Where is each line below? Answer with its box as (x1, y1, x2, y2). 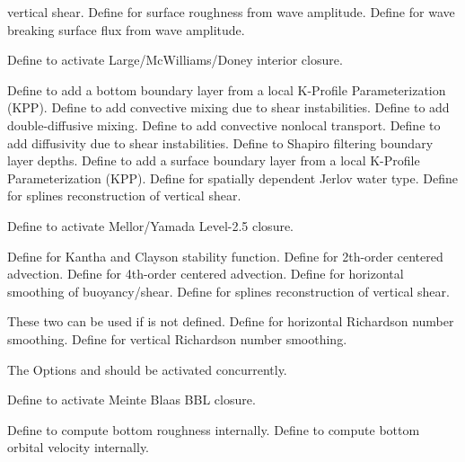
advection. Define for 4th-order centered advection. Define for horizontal (7, 264, 404, 283)
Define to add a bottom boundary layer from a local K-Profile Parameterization (7, 80, 446, 99)
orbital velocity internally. (7, 438, 150, 457)
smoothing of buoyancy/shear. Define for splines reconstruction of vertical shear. (7, 281, 450, 300)
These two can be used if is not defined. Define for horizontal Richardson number (7, 312, 454, 331)
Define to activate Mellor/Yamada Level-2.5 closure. (7, 216, 294, 235)
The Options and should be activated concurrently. (7, 360, 287, 378)
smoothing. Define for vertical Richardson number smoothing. (7, 329, 347, 348)
